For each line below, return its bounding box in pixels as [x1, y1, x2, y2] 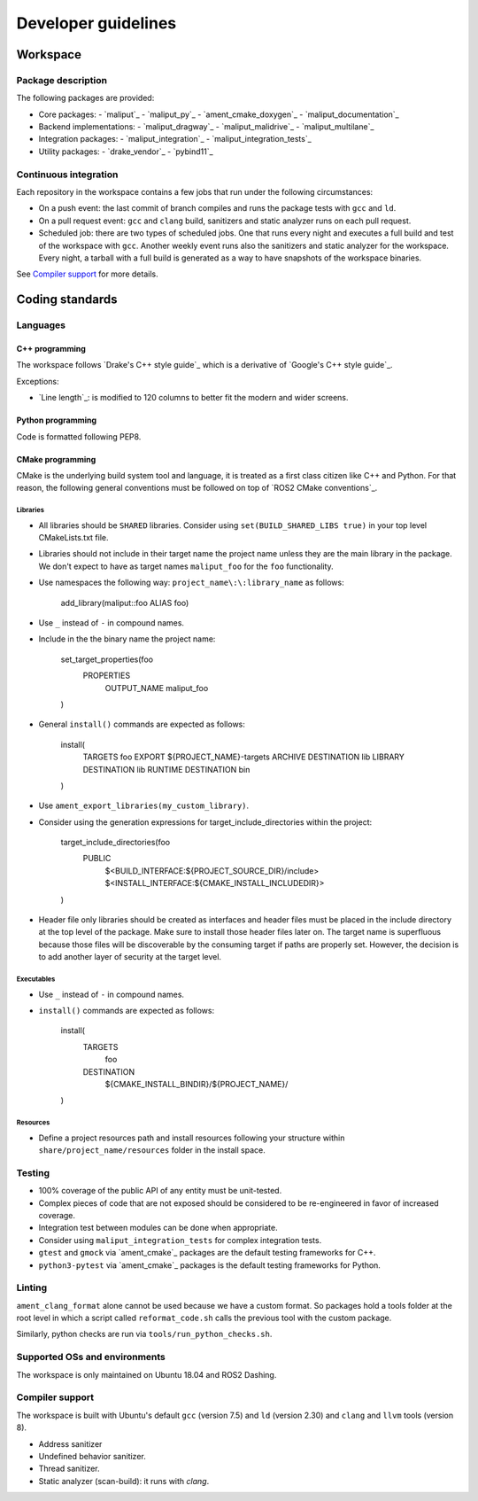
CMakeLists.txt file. [38, 533, 109, 543]
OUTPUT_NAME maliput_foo [104, 682, 209, 693]
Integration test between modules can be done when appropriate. [38, 1223, 278, 1233]
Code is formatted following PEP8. [16, 431, 142, 442]
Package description [16, 74, 108, 86]
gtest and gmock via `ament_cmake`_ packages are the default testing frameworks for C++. [38, 1248, 376, 1258]
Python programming [16, 415, 97, 425]
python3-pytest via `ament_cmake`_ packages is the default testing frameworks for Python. [38, 1259, 381, 1271]
